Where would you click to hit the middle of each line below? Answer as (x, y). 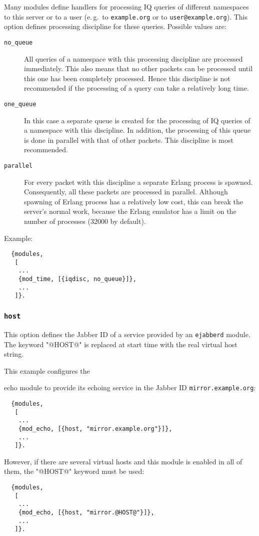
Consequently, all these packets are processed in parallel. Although (126, 192)
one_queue (20, 104)
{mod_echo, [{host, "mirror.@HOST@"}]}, (86, 513)
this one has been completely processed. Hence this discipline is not (127, 78)
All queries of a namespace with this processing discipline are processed (133, 58)
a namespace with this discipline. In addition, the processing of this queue (137, 130)
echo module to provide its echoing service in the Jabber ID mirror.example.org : (130, 387)
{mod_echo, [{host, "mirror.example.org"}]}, (95, 429)
